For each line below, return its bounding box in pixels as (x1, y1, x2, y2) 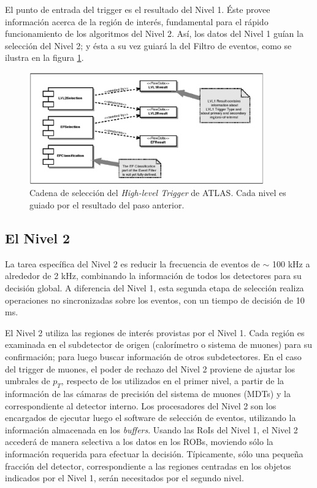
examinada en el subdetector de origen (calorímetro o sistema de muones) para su (5, 338, 313, 351)
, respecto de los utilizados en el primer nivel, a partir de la (61, 374, 285, 387)
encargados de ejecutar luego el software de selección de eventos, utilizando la (5, 411, 296, 424)
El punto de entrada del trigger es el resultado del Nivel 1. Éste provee (5, 3, 270, 15)
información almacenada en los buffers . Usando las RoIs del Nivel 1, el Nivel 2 (5, 423, 298, 436)
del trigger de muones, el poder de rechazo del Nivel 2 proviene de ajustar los (5, 362, 295, 375)
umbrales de (5, 374, 50, 387)
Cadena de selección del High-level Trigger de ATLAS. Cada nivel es (29, 186, 286, 199)
